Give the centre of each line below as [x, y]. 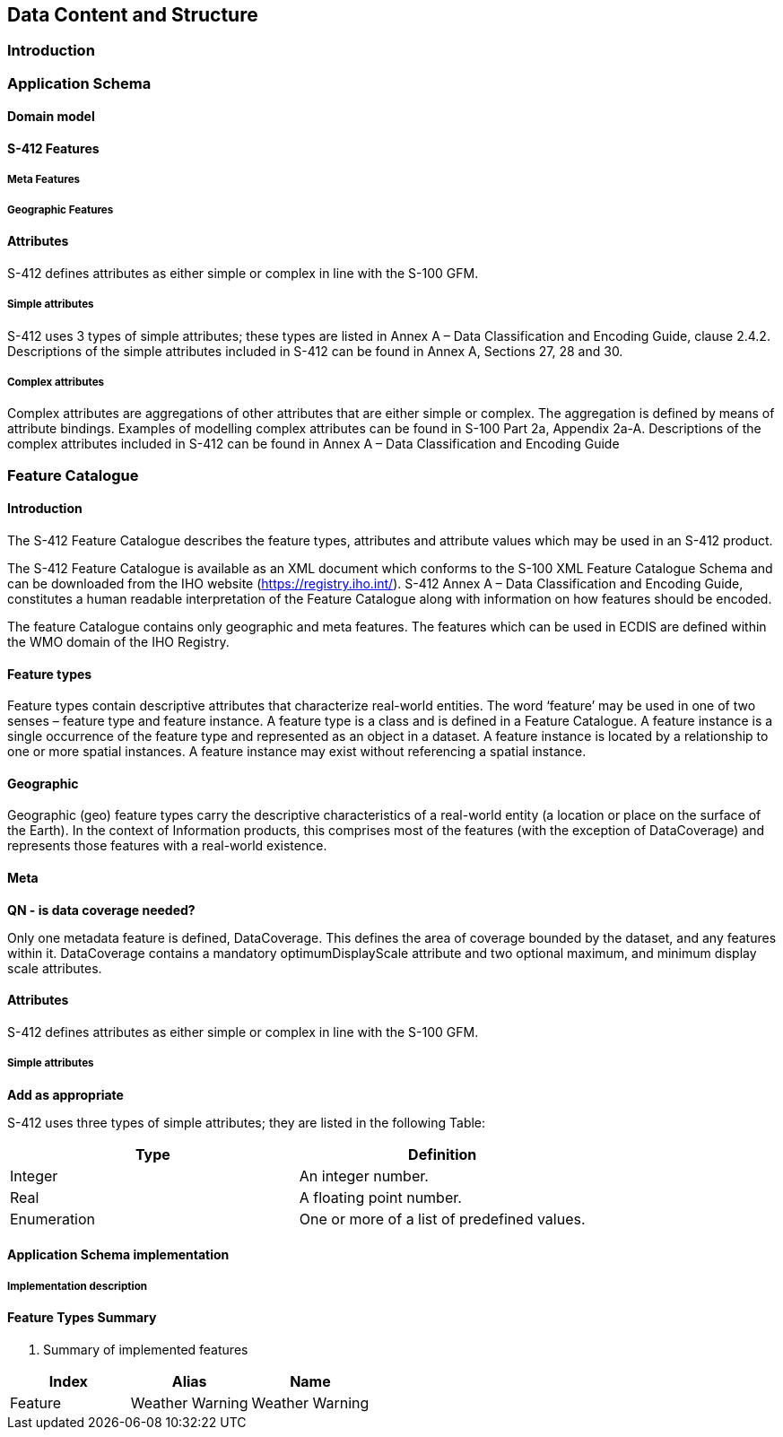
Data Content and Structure [133, 15]
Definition [443, 1154]
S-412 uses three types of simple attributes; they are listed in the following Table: [247, 1122]
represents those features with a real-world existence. [167, 846]
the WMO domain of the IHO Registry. [118, 641]
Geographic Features [61, 209]
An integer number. [364, 1176]
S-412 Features [53, 149]
